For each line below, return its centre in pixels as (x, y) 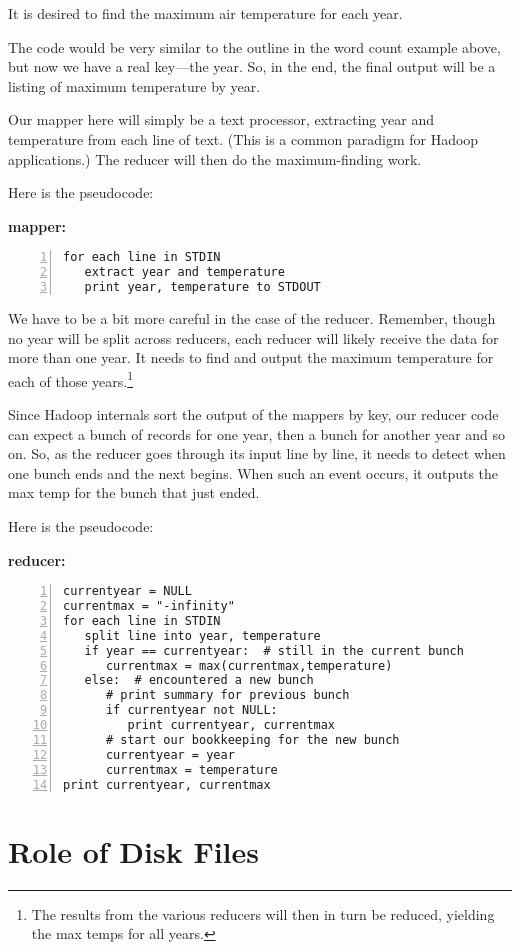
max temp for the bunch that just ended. (134, 492)
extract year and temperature (184, 272)
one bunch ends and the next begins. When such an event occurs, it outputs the (253, 472)
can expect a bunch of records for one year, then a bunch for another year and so (257, 433)
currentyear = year (170, 754)
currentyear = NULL (127, 591)
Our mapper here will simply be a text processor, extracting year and (221, 119)
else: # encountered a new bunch (199, 680)
